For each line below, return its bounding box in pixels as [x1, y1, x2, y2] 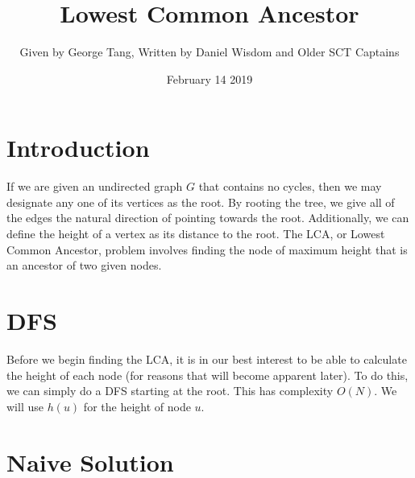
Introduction [6, 131, 150, 164]
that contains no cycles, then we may [198, 178, 382, 195]
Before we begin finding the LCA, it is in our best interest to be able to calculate [6, 350, 407, 367]
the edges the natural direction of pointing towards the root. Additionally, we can [6, 209, 409, 226]
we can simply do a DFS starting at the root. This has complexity [6, 382, 334, 399]
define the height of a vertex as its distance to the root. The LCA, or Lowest [6, 225, 385, 242]
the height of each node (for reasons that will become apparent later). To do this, [6, 366, 409, 383]
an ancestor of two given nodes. [6, 257, 162, 274]
